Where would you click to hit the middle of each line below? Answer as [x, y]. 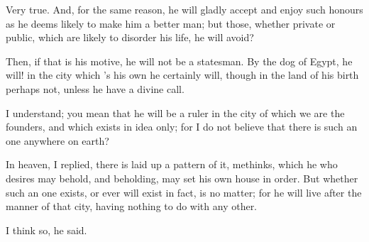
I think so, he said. [46, 230]
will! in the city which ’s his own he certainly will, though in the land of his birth [182, 75]
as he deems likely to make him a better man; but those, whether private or [171, 23]
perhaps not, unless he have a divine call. [95, 88]
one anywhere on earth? [57, 140]
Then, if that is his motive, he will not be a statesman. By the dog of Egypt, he [179, 61]
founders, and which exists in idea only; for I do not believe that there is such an [182, 127]
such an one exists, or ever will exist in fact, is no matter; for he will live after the [184, 192]
